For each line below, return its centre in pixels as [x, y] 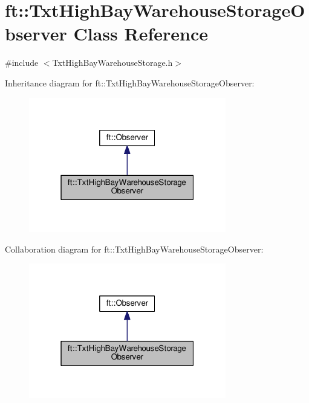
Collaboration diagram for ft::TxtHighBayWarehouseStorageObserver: [134, 249]
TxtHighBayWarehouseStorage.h [112, 63]
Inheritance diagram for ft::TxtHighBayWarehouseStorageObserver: [130, 82]
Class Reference [141, 34]
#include [22, 63]
